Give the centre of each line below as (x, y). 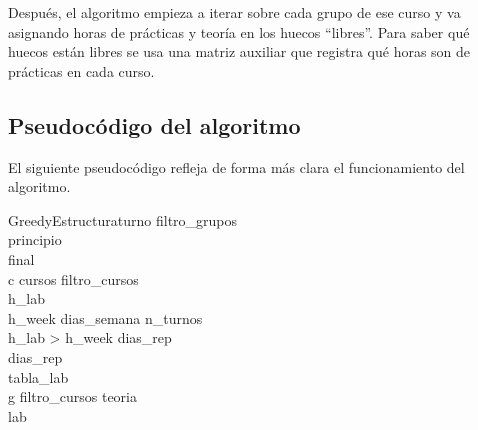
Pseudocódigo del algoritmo (154, 124)
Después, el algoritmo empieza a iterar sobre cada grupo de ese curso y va (234, 12)
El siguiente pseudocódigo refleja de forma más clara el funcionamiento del (236, 166)
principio (35, 239)
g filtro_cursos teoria (72, 396)
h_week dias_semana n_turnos (105, 317)
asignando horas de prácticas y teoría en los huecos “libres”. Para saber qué (239, 31)
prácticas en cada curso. (81, 70)
